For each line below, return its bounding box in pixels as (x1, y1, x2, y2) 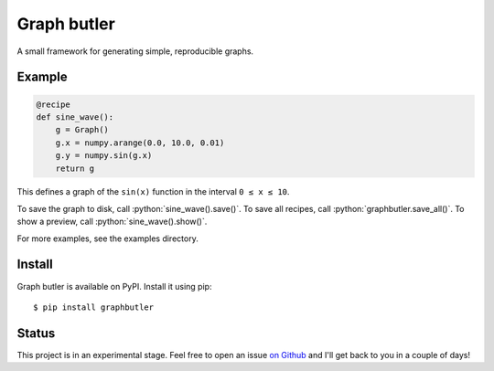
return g (55, 163, 95, 174)
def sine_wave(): (36, 111, 114, 122)
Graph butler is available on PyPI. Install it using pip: (16, 281, 212, 291)
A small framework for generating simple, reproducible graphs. (16, 46, 254, 57)
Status (16, 325, 56, 341)
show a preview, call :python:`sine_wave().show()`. (16, 216, 208, 228)
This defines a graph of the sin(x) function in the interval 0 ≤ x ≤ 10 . (16, 186, 290, 197)
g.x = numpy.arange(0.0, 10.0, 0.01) (55, 137, 225, 148)
